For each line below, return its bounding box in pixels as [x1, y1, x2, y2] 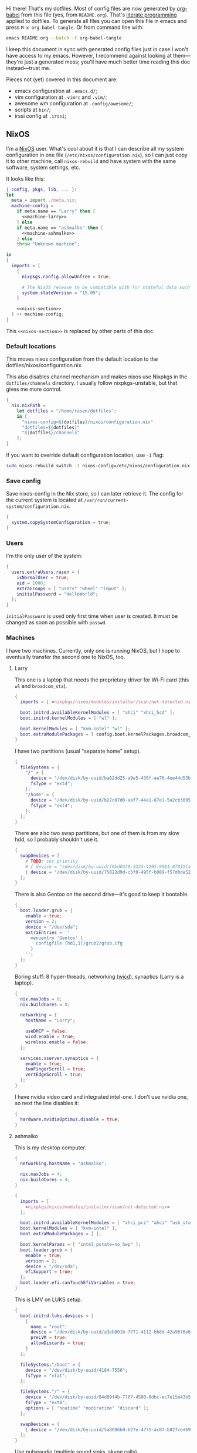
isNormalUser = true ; [16, 574, 69, 580]
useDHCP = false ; [25, 1028, 68, 1035]
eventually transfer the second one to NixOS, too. [6, 653, 125, 660]
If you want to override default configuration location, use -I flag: [6, 451, 164, 458]
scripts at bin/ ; [14, 106, 51, 113]
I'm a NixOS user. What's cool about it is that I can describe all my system [6, 145, 184, 152]
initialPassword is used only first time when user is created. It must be [6, 613, 178, 620]
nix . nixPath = [11, 403, 46, 408]
